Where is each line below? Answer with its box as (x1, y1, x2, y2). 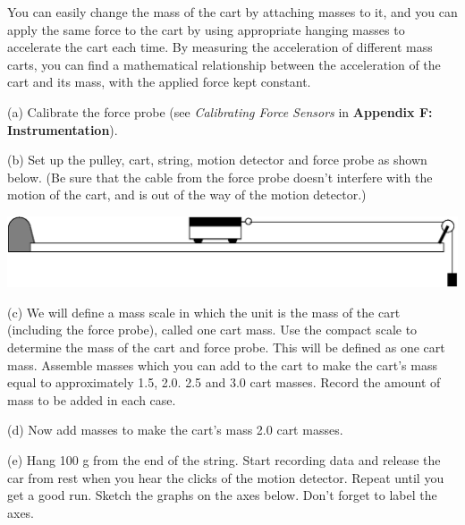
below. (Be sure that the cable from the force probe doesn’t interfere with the (7, 167, 433, 186)
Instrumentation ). (7, 120, 118, 139)
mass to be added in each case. (7, 390, 176, 409)
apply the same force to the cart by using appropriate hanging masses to (7, 20, 405, 38)
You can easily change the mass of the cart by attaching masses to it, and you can (7, 3, 458, 21)
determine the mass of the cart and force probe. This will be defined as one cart (7, 337, 445, 356)
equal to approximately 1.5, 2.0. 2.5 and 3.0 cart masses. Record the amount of (7, 373, 441, 392)
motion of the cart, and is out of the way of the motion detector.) (7, 185, 367, 204)
